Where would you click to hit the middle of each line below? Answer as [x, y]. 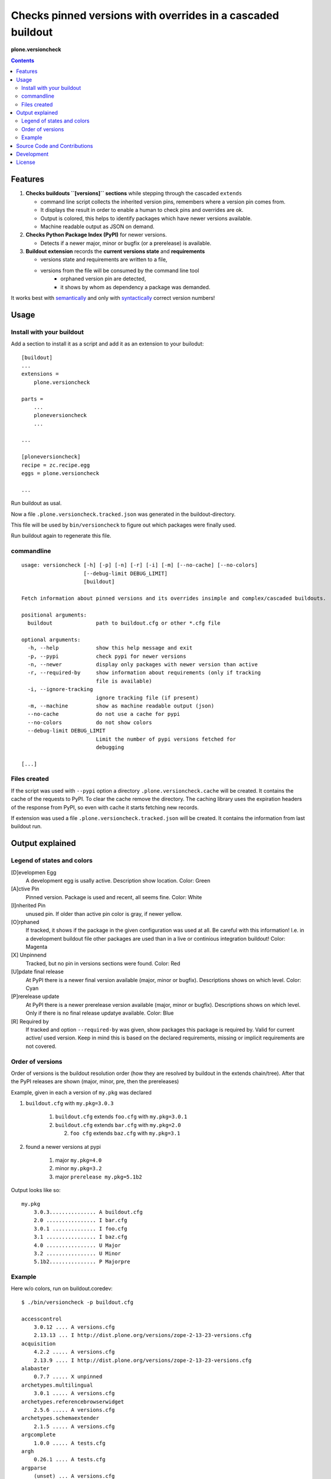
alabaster [35, 1368]
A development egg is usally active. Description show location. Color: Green [118, 880]
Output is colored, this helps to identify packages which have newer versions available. [146, 218]
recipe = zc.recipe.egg [56, 465]
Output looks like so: [36, 1190]
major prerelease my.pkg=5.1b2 [99, 1177]
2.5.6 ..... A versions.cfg [74, 1410]
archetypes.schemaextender [60, 1418]
